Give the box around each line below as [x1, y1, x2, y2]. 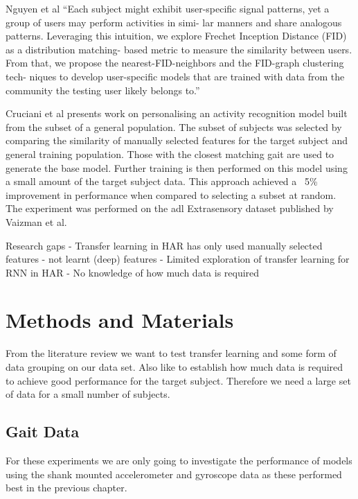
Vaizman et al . [6, 214, 67, 229]
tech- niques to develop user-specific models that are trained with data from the [6, 69, 345, 83]
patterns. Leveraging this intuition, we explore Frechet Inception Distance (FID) [6, 28, 347, 43]
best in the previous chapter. [6, 480, 127, 495]
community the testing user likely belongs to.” [6, 82, 200, 97]
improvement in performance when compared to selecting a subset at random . [6, 187, 337, 202]
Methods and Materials [6, 306, 234, 334]
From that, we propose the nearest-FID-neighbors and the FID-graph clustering [6, 55, 344, 70]
